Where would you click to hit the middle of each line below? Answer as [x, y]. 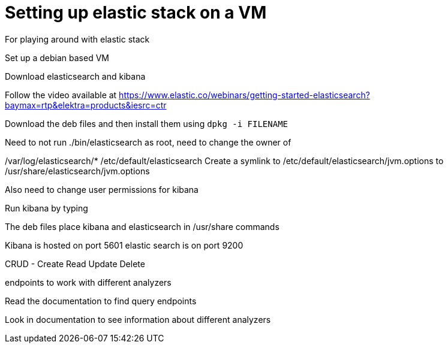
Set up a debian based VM [57, 58]
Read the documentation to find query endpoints [101, 301]
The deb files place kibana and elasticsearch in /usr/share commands [142, 226]
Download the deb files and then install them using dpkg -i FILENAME [147, 123]
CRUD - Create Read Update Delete [75, 264]
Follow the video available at [61, 95]
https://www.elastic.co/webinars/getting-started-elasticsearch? [244, 95]
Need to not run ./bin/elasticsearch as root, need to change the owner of [148, 142]
